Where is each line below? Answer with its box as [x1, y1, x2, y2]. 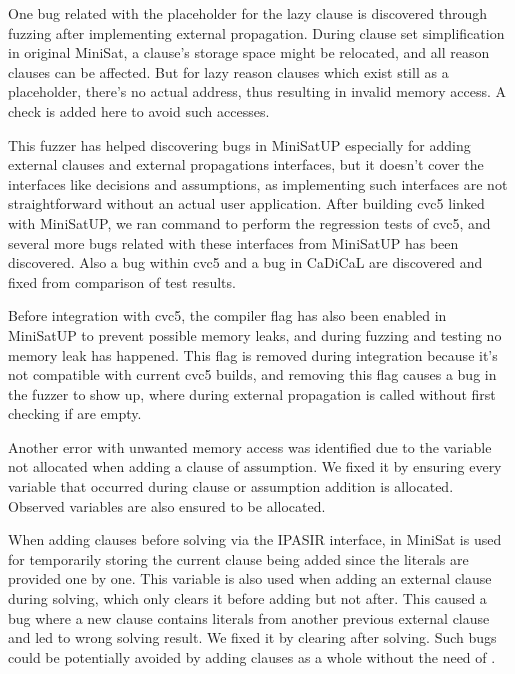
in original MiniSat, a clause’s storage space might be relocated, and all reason [8, 42, 490, 63]
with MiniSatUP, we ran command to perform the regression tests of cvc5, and [8, 212, 491, 233]
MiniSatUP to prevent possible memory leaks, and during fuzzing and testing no [8, 324, 502, 345]
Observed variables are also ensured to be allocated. [8, 495, 326, 516]
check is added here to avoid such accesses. [8, 100, 270, 121]
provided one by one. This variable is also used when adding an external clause [8, 568, 492, 589]
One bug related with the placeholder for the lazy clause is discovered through [8, 3, 488, 23]
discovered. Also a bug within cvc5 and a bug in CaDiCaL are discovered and [8, 252, 483, 273]
